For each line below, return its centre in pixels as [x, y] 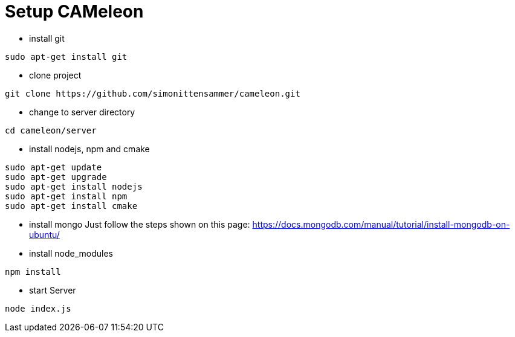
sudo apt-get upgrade [56, 177]
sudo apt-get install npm [66, 196]
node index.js [38, 308]
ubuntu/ [44, 234]
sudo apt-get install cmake [71, 206]
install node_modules [71, 253]
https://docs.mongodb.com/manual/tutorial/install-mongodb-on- [381, 224]
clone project [55, 75]
